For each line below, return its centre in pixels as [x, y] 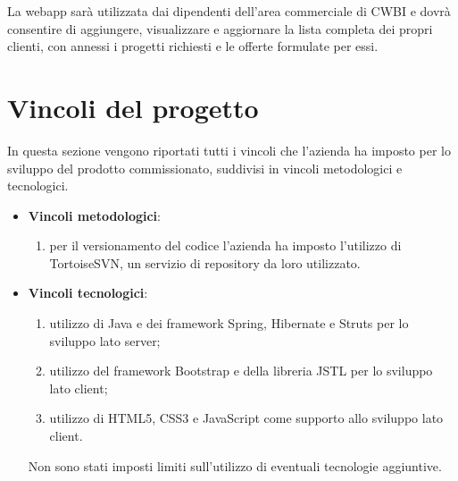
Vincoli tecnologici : [88, 293]
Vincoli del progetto [133, 107]
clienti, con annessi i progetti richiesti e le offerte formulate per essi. [193, 46]
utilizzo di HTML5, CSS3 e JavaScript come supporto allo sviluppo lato [246, 418]
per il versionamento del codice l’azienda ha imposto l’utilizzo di [225, 245]
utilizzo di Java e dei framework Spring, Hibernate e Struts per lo [229, 323]
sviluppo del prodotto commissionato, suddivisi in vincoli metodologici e [205, 168]
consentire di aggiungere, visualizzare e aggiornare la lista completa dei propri [220, 28]
